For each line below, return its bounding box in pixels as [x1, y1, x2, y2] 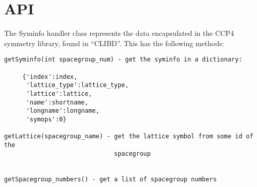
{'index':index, [22, 73, 78, 80]
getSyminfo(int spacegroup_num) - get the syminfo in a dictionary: [4, 56, 243, 64]
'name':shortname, [26, 98, 89, 106]
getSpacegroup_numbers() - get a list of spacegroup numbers [4, 175, 217, 183]
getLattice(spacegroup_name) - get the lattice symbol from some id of [4, 133, 253, 140]
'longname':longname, [26, 107, 100, 115]
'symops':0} [26, 115, 67, 123]
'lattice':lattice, [26, 90, 92, 97]
